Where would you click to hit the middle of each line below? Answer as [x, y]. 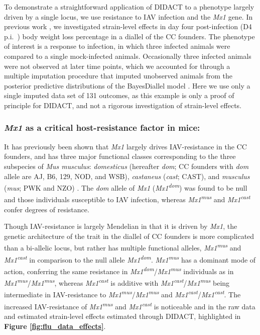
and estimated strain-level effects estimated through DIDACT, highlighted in [122, 316]
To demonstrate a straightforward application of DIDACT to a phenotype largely [129, 7]
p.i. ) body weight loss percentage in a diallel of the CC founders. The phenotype [129, 36]
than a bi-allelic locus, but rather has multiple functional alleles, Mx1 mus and [123, 247]
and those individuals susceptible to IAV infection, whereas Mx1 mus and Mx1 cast [127, 199]
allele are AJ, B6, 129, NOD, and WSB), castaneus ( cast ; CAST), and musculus [127, 176]
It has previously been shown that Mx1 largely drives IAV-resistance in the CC [125, 146]
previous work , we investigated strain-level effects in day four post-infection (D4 [128, 26]
